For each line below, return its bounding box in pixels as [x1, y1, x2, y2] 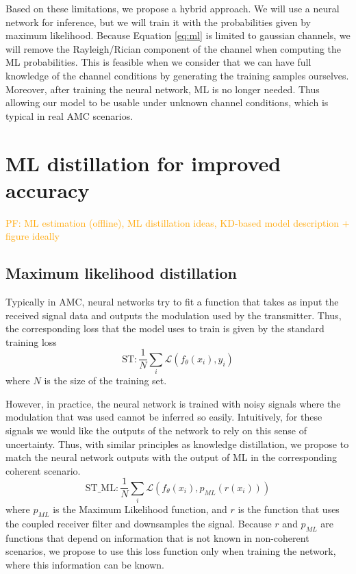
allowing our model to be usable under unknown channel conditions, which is [5, 95, 329, 110]
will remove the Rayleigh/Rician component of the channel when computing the [5, 41, 342, 55]
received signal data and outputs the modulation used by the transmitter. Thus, [5, 308, 342, 322]
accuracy [5, 175, 90, 203]
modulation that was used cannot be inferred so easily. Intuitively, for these [5, 410, 322, 424]
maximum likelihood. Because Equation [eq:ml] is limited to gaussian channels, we [5, 28, 351, 42]
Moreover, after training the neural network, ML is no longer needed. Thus [5, 82, 320, 96]
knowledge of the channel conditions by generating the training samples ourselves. [5, 68, 349, 82]
